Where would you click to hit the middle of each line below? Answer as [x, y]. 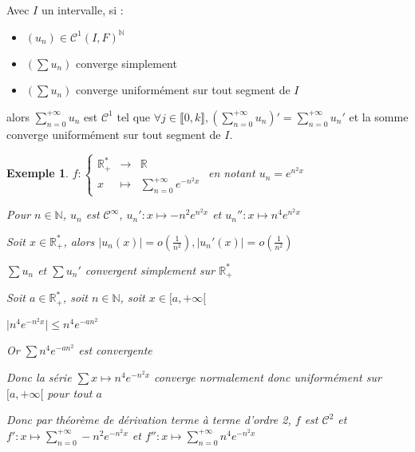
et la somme [379, 116]
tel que [134, 116]
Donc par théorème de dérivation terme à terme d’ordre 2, [149, 420]
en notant [231, 173]
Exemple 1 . [38, 173]
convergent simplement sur [150, 270]
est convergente [115, 350]
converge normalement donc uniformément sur [268, 377]
